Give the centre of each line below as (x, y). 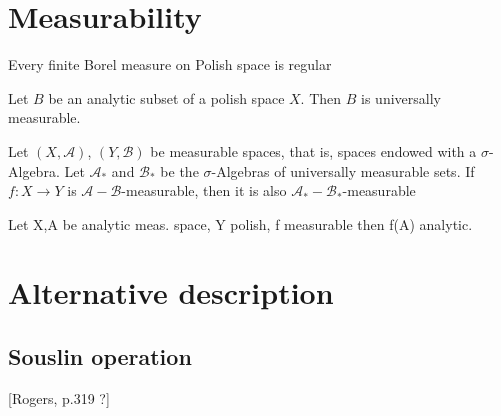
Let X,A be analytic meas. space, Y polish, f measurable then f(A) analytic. (240, 223)
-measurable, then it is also (204, 190)
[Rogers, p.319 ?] (59, 397)
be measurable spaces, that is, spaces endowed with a (313, 150)
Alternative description (171, 292)
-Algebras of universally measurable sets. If (343, 170)
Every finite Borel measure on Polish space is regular (170, 64)
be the (179, 170)
